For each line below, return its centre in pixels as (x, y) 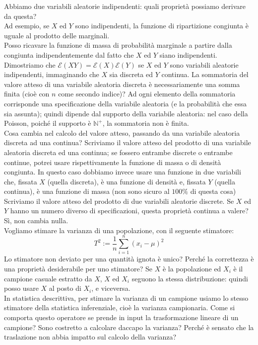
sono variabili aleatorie (204, 64)
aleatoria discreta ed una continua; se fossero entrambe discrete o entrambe (118, 152)
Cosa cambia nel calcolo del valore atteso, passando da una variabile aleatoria (122, 132)
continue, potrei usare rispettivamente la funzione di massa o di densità (113, 162)
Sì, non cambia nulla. (36, 220)
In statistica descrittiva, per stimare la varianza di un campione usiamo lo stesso (126, 298)
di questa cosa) (213, 191)
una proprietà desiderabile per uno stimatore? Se (78, 268)
